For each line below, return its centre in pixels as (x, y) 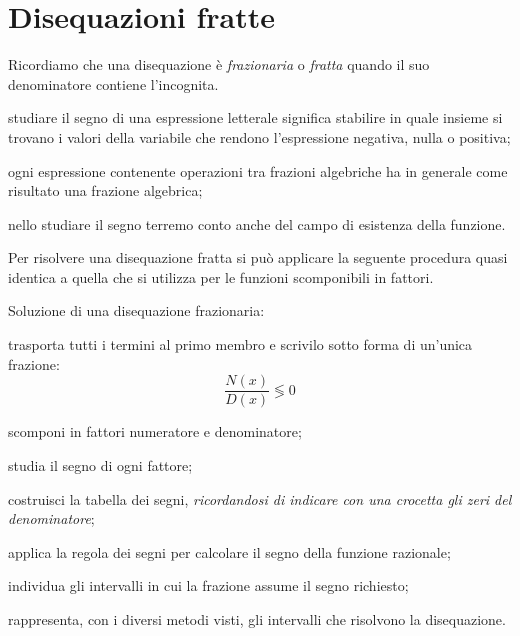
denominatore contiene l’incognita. (113, 83)
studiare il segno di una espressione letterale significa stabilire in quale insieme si (255, 117)
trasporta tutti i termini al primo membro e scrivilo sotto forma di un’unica (240, 344)
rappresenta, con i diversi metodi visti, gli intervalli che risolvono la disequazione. (257, 618)
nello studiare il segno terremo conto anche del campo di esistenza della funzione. (257, 223)
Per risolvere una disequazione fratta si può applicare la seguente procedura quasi (258, 257)
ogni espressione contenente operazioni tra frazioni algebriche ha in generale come (258, 170)
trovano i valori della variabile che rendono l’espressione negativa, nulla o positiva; (259, 136)
